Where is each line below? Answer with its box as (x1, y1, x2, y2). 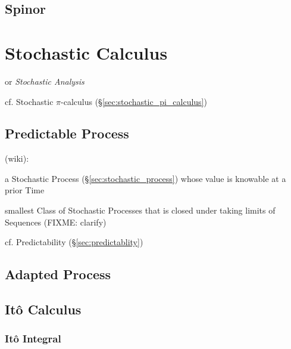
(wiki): (5, 152, 29, 165)
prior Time (5, 184, 45, 196)
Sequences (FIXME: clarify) (5, 215, 107, 228)
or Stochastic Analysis (5, 75, 85, 87)
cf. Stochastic (5, 95, 54, 107)
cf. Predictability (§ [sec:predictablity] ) (5, 236, 143, 248)
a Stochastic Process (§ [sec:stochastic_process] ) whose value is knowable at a (5, 172, 286, 184)
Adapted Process (5, 265, 111, 283)
